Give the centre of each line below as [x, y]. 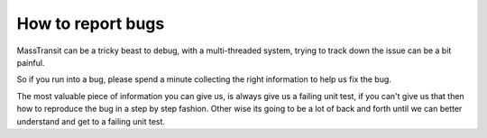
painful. [31, 62]
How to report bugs [91, 23]
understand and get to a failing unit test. [91, 121]
